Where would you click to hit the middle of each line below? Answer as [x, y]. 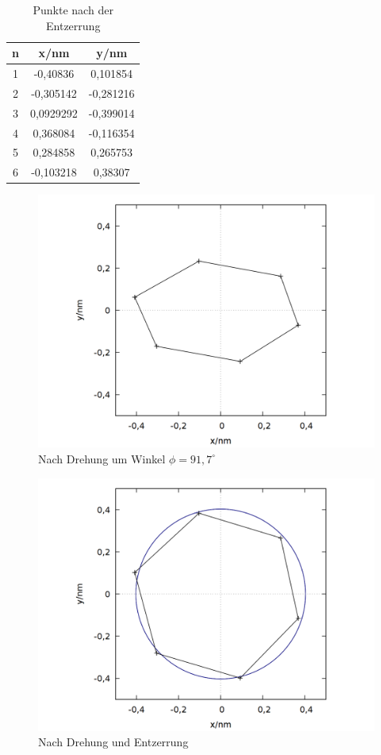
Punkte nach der [73, 10]
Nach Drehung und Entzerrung [114, 742]
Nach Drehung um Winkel [102, 458]
